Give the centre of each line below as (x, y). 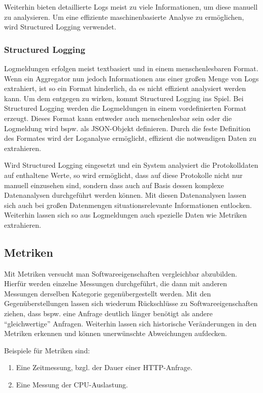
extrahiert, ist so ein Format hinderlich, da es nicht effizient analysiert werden (125, 88)
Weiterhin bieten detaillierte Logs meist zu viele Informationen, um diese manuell (131, 7)
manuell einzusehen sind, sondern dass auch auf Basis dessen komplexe (114, 185)
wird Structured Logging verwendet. (60, 27)
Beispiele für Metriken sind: (47, 350)
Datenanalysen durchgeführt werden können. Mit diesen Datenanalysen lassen (125, 195)
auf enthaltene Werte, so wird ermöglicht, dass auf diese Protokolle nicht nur (123, 175)
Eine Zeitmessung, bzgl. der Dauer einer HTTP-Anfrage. (104, 367)
